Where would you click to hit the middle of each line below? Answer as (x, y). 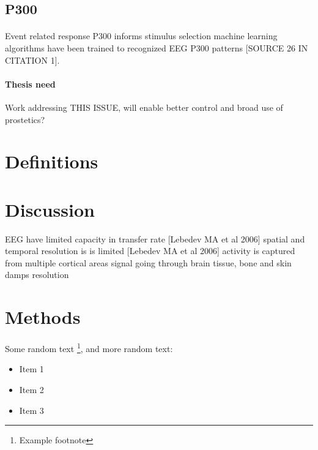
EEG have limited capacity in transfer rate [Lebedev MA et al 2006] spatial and (155, 238)
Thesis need (30, 84)
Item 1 (31, 369)
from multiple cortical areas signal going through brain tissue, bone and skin (148, 262)
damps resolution (37, 275)
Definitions (52, 161)
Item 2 (31, 389)
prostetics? (25, 119)
